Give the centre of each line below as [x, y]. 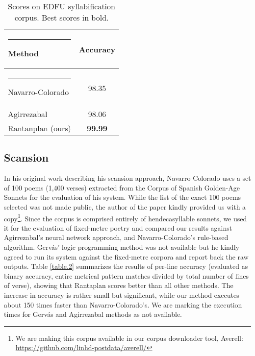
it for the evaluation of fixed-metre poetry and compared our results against [118, 227]
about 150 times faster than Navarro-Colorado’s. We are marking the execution [123, 304]
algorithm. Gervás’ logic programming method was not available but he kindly [122, 247]
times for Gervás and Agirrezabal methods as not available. [93, 314]
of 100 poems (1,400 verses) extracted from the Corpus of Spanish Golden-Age [122, 187]
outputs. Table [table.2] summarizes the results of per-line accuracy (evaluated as [126, 266]
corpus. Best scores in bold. [62, 17]
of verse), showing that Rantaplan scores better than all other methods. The [119, 285]
